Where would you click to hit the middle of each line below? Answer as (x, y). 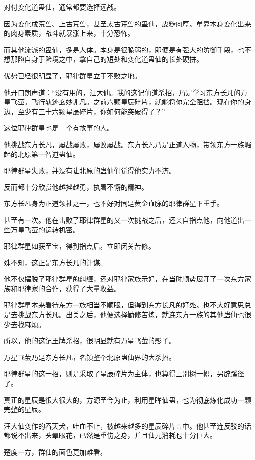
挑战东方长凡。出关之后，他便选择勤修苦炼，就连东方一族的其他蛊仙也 (131, 315)
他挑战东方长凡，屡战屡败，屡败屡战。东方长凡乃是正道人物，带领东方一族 (124, 144)
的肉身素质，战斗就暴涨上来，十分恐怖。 (69, 33)
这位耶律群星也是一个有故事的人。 (59, 128)
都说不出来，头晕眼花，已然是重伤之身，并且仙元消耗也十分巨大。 (110, 435)
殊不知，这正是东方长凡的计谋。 (55, 262)
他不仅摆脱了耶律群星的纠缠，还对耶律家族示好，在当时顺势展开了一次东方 (124, 279)
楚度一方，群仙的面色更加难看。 (55, 452)
